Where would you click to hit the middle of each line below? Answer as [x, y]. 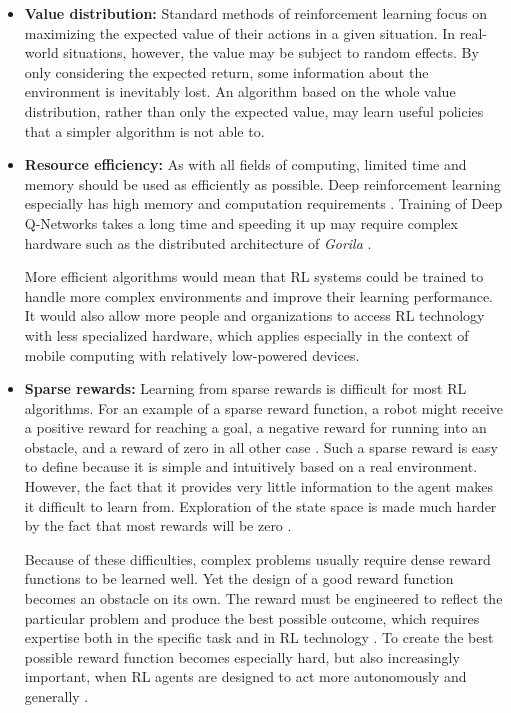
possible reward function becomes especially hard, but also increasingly [242, 656]
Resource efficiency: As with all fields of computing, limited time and [245, 164]
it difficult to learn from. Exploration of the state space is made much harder [260, 505]
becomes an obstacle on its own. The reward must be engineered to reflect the [263, 598]
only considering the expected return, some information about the [226, 71]
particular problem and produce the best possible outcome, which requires [252, 617]
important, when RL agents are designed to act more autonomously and [245, 676]
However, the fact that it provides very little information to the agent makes [258, 486]
